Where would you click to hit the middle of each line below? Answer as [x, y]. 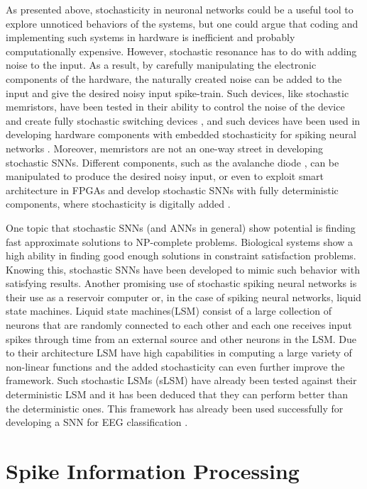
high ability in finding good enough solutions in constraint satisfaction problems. [181, 255]
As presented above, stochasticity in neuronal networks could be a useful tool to [180, 9]
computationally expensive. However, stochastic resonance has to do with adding [181, 51]
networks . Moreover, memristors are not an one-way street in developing [164, 148]
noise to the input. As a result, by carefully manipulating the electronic [161, 65]
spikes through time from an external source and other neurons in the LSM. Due [181, 338]
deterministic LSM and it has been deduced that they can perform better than [177, 394]
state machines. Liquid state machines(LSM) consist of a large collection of [169, 311]
